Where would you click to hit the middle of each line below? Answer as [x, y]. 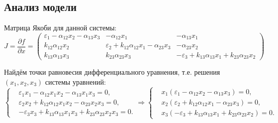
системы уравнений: [75, 81]
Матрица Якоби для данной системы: [60, 28]
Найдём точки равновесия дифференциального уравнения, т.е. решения [112, 72]
